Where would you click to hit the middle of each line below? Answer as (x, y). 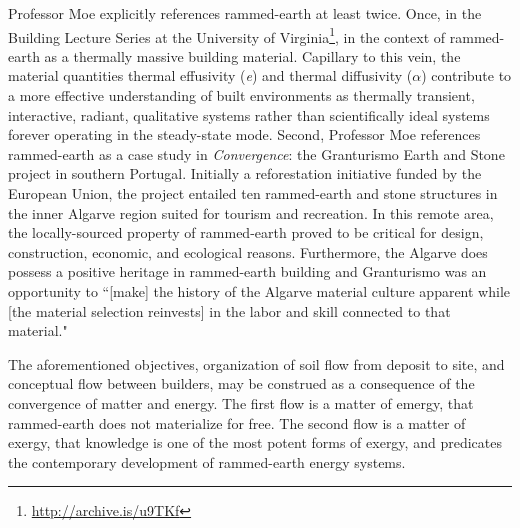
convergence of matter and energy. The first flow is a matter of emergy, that (241, 402)
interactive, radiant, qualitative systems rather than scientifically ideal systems (249, 114)
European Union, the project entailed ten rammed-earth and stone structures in (253, 193)
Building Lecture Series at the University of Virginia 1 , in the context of (227, 35)
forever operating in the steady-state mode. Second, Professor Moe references (244, 134)
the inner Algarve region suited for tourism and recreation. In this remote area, (251, 212)
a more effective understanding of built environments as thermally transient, (241, 95)
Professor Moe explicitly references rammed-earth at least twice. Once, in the (245, 13)
